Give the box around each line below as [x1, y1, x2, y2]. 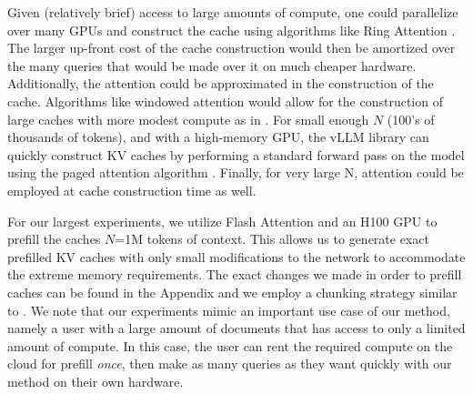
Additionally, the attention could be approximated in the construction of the [7, 74, 434, 93]
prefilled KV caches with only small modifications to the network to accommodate [7, 247, 466, 266]
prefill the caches [7, 229, 101, 248]
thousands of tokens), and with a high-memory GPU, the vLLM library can [7, 127, 429, 146]
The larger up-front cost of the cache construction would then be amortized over [7, 38, 456, 57]
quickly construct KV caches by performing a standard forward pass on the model [7, 145, 465, 164]
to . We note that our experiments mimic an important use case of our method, [7, 300, 450, 319]
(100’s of [387, 109, 435, 128]
